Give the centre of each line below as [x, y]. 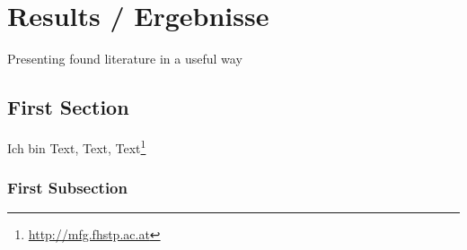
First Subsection [67, 188]
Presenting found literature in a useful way [125, 59]
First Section [68, 107]
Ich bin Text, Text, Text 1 [77, 146]
